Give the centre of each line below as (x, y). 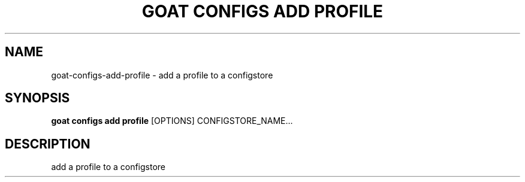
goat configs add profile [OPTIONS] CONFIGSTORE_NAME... (172, 121)
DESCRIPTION (48, 144)
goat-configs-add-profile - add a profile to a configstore (162, 75)
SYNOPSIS (37, 98)
